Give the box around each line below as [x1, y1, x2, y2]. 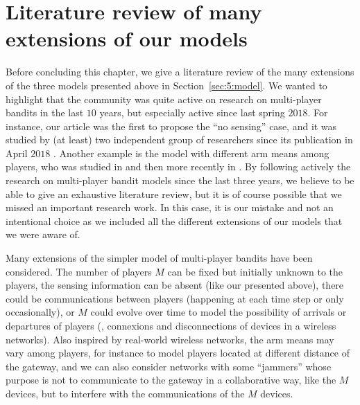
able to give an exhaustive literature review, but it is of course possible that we [6, 186, 342, 201]
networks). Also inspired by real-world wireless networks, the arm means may [6, 332, 334, 346]
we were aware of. [6, 227, 80, 242]
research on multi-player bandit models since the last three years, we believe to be [6, 173, 354, 188]
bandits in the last [6, 105, 84, 120]
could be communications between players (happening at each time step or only [6, 291, 344, 305]
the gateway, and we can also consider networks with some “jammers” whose [6, 359, 332, 373]
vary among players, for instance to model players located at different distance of [6, 345, 350, 360]
